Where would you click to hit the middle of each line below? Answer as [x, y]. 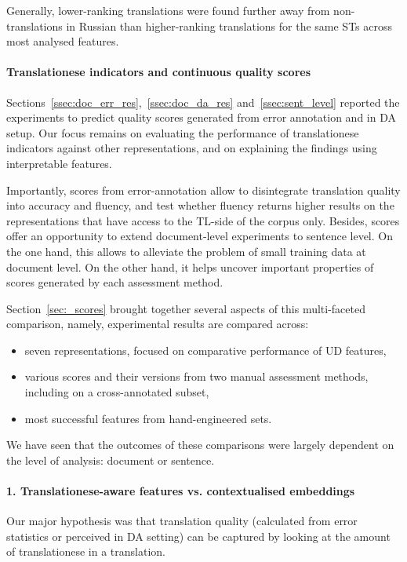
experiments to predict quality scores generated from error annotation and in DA [201, 117]
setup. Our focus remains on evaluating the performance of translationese [183, 132]
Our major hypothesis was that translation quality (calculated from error [182, 521]
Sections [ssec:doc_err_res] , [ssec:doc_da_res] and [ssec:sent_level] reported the [203, 102]
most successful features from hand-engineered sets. [148, 418]
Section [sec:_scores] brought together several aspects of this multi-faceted [186, 308]
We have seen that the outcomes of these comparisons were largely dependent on [200, 445]
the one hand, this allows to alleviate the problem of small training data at [186, 251]
